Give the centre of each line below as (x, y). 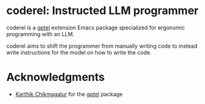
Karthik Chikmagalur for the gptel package (69, 94)
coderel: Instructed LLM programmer (102, 11)
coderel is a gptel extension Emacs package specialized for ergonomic (96, 28)
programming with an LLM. (41, 34)
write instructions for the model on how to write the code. (79, 52)
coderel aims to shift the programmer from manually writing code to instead (102, 46)
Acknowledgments (56, 77)
